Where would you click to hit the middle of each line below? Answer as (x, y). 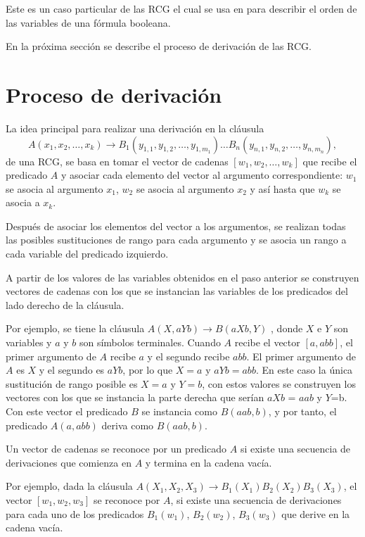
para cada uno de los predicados (75, 513)
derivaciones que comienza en (69, 462)
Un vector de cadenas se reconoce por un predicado (116, 449)
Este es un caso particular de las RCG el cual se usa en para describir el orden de (181, 8)
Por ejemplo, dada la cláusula (69, 486)
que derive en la (316, 513)
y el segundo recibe (188, 356)
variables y (29, 342)
